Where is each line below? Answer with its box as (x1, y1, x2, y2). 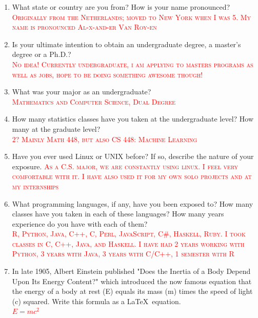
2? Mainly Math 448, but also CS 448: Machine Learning (12, 133, 197, 144)
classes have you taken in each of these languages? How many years (12, 208, 224, 219)
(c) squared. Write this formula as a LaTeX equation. (12, 295, 181, 306)
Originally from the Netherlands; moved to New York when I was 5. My (12, 11, 251, 22)
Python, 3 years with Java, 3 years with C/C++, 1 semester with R (12, 248, 234, 259)
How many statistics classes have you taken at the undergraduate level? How (12, 113, 254, 124)
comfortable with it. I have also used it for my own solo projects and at (12, 171, 252, 182)
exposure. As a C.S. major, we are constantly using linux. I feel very (12, 161, 238, 171)
